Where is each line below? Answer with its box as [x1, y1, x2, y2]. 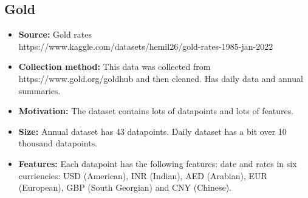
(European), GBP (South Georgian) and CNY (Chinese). [18, 181, 232, 194]
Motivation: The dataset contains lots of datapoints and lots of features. [18, 104, 294, 117]
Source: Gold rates [18, 28, 92, 41]
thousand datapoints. [18, 137, 98, 149]
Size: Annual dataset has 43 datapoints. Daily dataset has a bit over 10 [18, 125, 287, 137]
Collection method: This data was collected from [18, 60, 211, 73]
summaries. [18, 84, 61, 97]
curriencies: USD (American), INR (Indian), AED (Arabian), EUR [18, 169, 267, 182]
